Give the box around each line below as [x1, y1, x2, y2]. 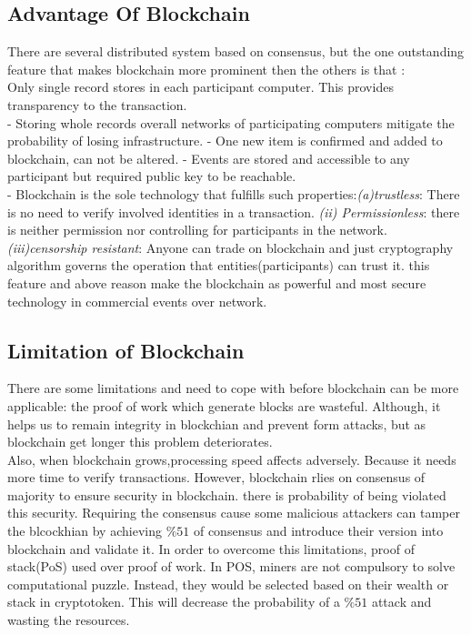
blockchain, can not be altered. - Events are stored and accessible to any [7, 148, 410, 167]
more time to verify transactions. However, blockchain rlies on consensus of [7, 468, 426, 487]
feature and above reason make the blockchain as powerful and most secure [7, 273, 426, 292]
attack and [371, 592, 432, 611]
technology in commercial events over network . [7, 291, 267, 310]
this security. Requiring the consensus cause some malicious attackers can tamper [7, 503, 460, 522]
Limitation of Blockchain [7, 336, 245, 364]
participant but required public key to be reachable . [7, 166, 296, 186]
